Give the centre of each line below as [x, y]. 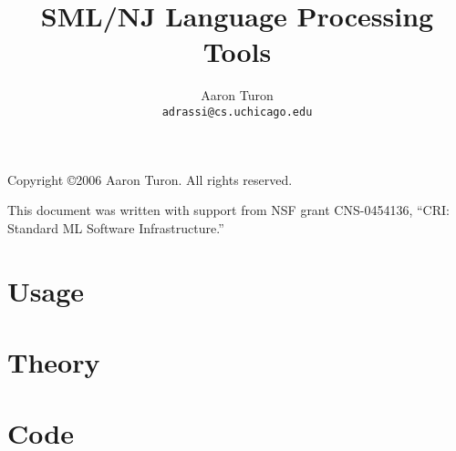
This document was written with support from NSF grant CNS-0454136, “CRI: [228, 210]
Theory [54, 361]
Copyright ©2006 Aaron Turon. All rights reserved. [150, 179]
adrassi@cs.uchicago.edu [237, 112]
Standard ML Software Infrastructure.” [116, 227]
